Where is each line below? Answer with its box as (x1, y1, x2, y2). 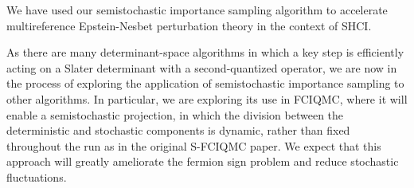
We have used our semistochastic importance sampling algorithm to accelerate (6, 2, 388, 18)
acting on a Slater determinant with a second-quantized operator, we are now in (6, 59, 397, 76)
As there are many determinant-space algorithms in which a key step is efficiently (6, 44, 404, 61)
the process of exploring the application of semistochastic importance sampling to (6, 75, 404, 92)
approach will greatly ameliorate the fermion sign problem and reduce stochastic (6, 153, 399, 170)
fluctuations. (6, 168, 67, 185)
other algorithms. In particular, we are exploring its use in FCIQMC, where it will (6, 90, 408, 107)
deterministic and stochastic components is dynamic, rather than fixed (6, 122, 350, 139)
